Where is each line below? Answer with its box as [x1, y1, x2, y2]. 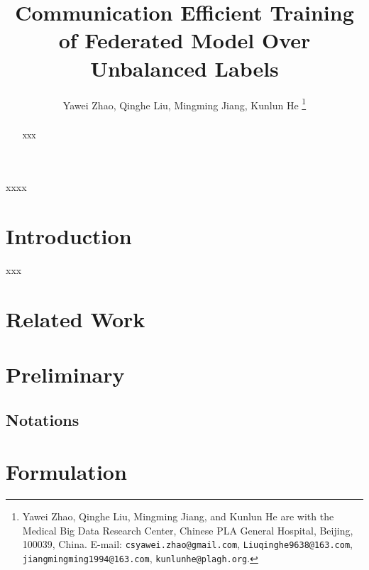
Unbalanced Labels [90, 53, 279, 82]
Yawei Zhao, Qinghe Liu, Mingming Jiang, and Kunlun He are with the [22, 509, 334, 524]
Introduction [6, 221, 132, 250]
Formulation [6, 457, 127, 486]
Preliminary [6, 360, 125, 389]
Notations [6, 408, 79, 430]
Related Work [6, 304, 145, 333]
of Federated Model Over [58, 26, 311, 55]
